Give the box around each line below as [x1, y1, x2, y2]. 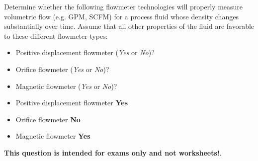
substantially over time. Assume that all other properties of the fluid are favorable [4, 21, 255, 31]
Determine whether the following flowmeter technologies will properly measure [4, 1, 243, 11]
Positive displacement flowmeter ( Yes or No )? [15, 47, 155, 58]
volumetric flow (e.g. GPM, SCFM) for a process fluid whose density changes [4, 11, 239, 21]
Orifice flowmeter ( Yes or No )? [15, 64, 109, 74]
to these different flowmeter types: [4, 30, 108, 41]
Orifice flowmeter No [15, 114, 81, 124]
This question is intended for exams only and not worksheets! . [4, 147, 222, 158]
